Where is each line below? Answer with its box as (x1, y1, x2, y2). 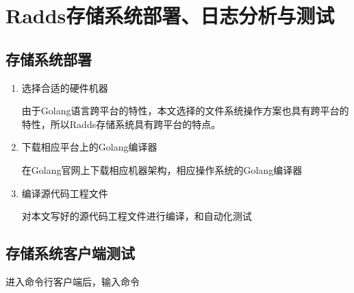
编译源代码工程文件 (21, 186, 108, 200)
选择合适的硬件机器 (21, 80, 108, 94)
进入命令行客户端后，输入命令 (5, 274, 140, 288)
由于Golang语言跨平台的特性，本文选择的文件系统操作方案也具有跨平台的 (21, 103, 349, 118)
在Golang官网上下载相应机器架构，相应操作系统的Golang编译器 (21, 162, 303, 177)
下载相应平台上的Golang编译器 (21, 140, 157, 154)
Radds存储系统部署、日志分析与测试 (5, 1, 335, 29)
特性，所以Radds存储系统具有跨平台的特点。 (21, 116, 221, 131)
